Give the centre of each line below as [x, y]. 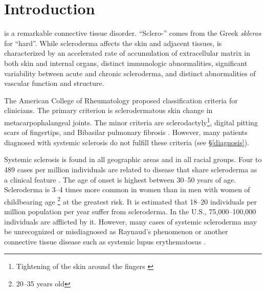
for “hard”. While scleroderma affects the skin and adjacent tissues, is [113, 43]
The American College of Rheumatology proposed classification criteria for [121, 100]
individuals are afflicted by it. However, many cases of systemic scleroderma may [131, 221]
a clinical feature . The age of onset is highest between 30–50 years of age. [120, 179]
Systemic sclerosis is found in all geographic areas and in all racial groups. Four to [133, 159]
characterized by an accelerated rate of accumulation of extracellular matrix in [127, 53]
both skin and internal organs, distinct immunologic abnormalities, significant [126, 63]
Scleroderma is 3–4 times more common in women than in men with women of [127, 189]
